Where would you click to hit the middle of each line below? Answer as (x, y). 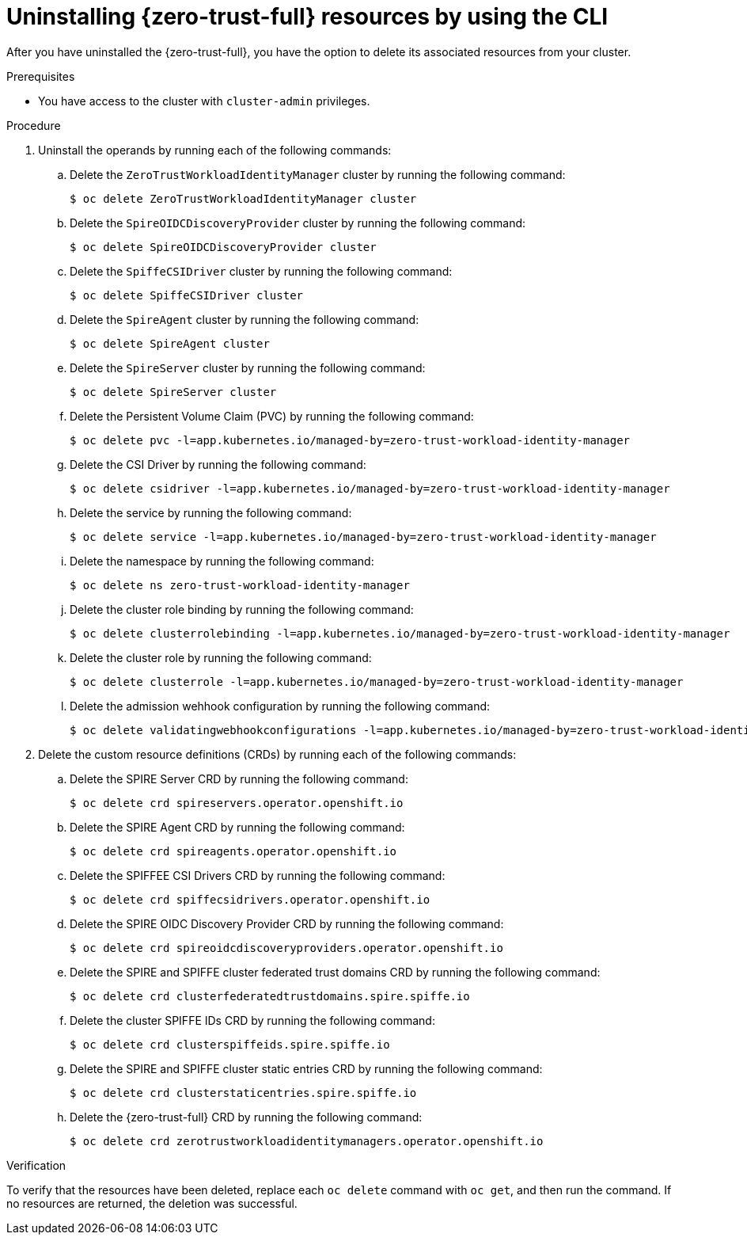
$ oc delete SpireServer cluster (173, 392)
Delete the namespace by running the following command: (222, 561)
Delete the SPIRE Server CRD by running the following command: (239, 778)
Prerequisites (41, 76)
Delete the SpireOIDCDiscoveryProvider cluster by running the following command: (298, 223)
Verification (36, 1165)
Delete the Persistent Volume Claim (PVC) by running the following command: (272, 416)
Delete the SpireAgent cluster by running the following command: (245, 319)
